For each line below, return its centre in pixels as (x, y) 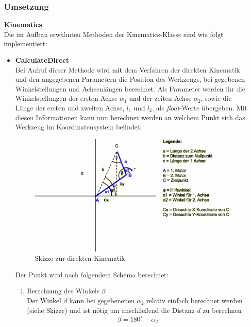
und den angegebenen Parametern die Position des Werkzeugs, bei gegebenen (130, 79)
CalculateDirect (42, 60)
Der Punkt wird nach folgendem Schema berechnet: (92, 274)
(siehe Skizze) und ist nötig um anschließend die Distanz (111, 310)
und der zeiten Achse (160, 98)
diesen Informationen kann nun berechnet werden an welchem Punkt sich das (130, 117)
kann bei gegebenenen (102, 300)
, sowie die (216, 98)
